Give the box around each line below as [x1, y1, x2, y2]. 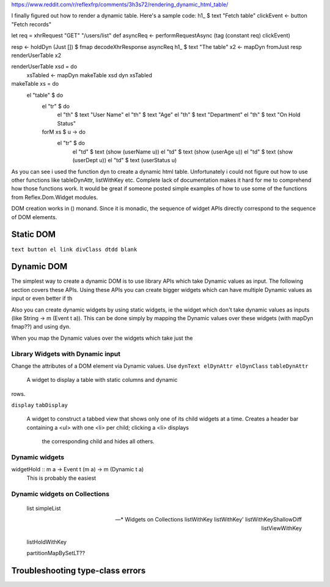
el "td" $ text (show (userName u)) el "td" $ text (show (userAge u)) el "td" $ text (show [72, 148, 293, 155]
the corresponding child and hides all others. [42, 438, 155, 445]
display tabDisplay [11, 402, 68, 409]
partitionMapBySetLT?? [26, 550, 86, 557]
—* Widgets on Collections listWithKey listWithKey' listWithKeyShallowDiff [115, 516, 302, 523]
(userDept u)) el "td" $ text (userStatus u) [72, 157, 177, 164]
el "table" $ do [26, 91, 64, 99]
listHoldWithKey [26, 538, 67, 545]
